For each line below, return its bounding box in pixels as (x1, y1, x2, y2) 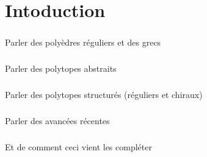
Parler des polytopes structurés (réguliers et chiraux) (5, 88, 203, 100)
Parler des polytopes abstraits (5, 61, 117, 74)
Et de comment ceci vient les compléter (5, 140, 152, 153)
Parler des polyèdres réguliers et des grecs (5, 35, 161, 48)
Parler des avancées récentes (5, 114, 110, 127)
